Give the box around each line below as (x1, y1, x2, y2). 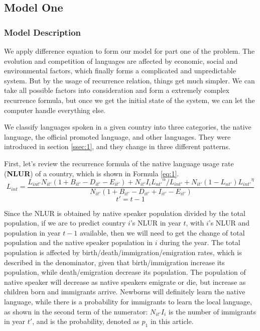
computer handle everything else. (4, 104, 105, 115)
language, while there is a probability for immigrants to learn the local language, (4, 296, 252, 307)
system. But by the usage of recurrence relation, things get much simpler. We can (4, 75, 255, 85)
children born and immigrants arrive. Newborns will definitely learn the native (4, 286, 245, 297)
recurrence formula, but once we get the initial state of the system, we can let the (4, 94, 255, 105)
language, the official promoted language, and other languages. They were (4, 131, 231, 142)
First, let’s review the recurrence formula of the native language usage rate (4, 158, 234, 168)
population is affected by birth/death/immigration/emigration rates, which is (4, 247, 242, 258)
